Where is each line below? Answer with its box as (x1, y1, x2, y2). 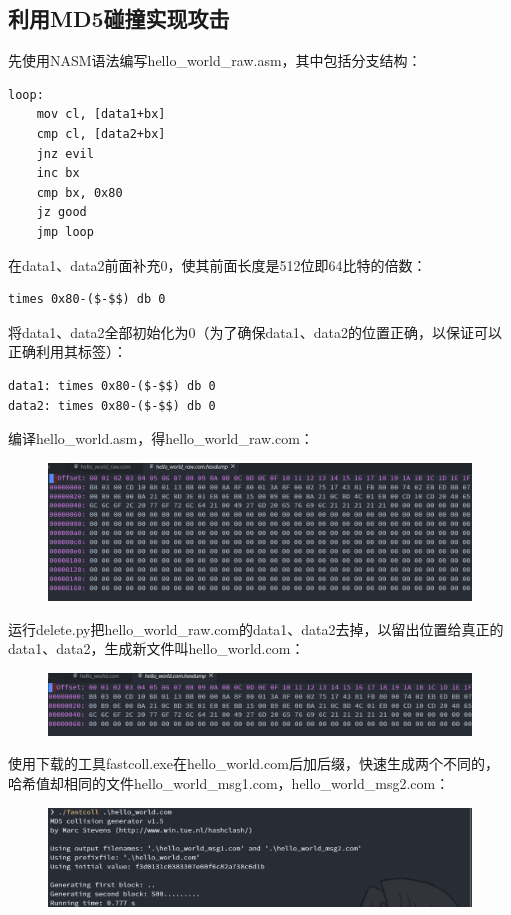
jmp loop (36, 224, 94, 239)
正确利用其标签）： (8, 341, 127, 362)
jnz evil (36, 146, 94, 161)
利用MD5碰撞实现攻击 (8, 3, 230, 34)
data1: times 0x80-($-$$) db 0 (8, 378, 216, 393)
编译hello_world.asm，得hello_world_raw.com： (8, 428, 314, 449)
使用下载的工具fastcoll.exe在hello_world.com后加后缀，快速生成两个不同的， (8, 753, 499, 774)
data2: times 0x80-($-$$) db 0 (8, 398, 216, 413)
